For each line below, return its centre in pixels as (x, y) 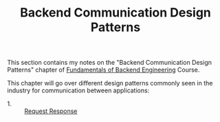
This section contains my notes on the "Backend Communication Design (109, 63)
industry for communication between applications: (78, 90)
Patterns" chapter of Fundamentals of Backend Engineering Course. (103, 70)
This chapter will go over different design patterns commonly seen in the (110, 83)
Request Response (51, 111)
